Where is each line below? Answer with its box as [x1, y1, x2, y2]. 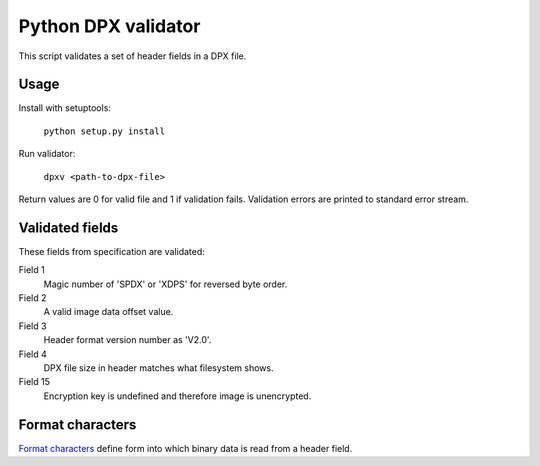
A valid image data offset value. [43, 306, 174, 318]
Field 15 [18, 376, 50, 388]
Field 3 [18, 320, 47, 332]
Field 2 [18, 292, 47, 304]
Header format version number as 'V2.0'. [43, 334, 212, 346]
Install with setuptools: [18, 102, 112, 114]
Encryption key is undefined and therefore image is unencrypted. [43, 390, 312, 402]
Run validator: [18, 148, 76, 160]
